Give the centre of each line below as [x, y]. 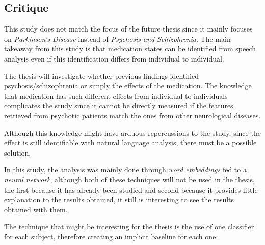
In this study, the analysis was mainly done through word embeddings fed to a [125, 170]
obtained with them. [36, 209]
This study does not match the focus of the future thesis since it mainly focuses [128, 29]
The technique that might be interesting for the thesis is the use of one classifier [129, 226]
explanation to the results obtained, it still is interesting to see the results [119, 200]
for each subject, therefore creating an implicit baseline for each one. [111, 236]
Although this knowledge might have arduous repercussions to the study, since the [132, 132]
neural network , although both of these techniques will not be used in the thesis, [129, 179]
